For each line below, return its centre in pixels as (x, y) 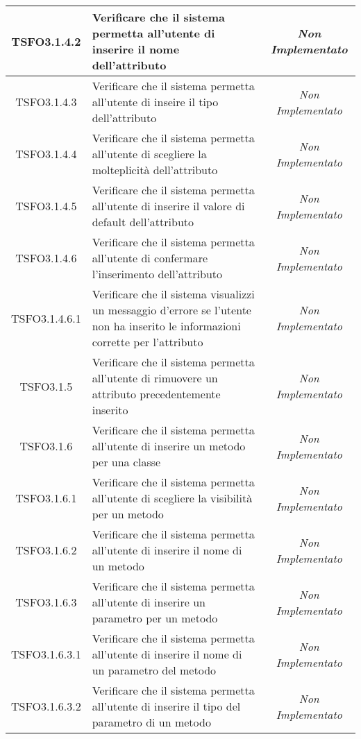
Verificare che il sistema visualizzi (173, 294)
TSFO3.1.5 (46, 386)
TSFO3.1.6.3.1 (46, 654)
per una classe (126, 462)
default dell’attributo (143, 222)
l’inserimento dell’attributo (157, 274)
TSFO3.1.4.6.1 (46, 318)
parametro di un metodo (151, 722)
